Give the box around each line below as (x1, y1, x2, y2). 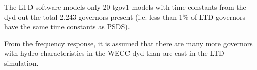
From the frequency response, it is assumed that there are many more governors (4, 38, 253, 48)
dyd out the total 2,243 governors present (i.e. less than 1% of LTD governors (4, 11, 246, 22)
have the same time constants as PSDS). (4, 21, 130, 32)
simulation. (4, 57, 39, 68)
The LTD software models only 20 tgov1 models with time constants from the (4, 2, 246, 12)
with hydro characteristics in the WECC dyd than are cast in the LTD (4, 48, 224, 58)
